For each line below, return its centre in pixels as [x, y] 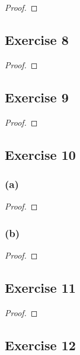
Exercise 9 [37, 97]
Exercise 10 [40, 154]
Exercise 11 [40, 287]
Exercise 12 [40, 345]
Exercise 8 [37, 39]
